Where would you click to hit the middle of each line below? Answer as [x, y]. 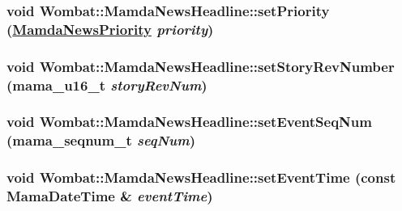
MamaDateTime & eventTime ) [110, 196]
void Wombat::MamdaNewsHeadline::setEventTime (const [201, 177]
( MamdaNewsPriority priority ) [110, 29]
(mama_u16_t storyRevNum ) [107, 84]
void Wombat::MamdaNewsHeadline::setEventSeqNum [189, 122]
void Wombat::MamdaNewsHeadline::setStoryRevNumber [201, 66]
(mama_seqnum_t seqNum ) [101, 140]
